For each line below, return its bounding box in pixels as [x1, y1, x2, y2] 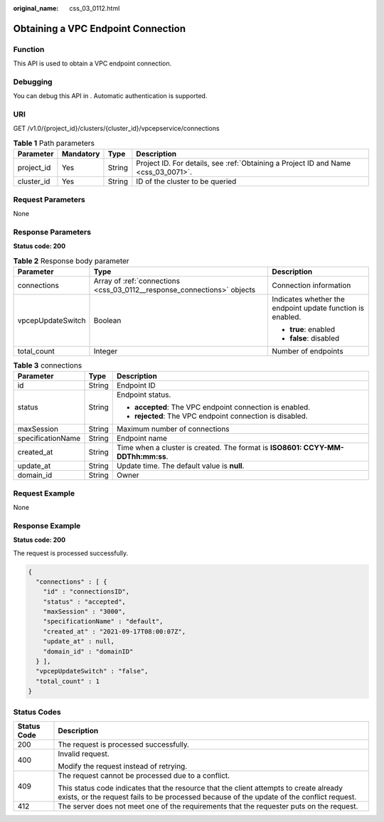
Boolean [93, 315, 122, 325]
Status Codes [13, 707, 61, 717]
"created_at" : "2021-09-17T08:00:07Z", [43, 627, 186, 636]
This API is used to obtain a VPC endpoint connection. [13, 59, 172, 68]
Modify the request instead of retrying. [58, 761, 188, 771]
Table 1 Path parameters [13, 139, 95, 149]
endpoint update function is [272, 303, 365, 313]
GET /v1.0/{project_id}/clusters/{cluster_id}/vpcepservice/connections [13, 124, 220, 133]
